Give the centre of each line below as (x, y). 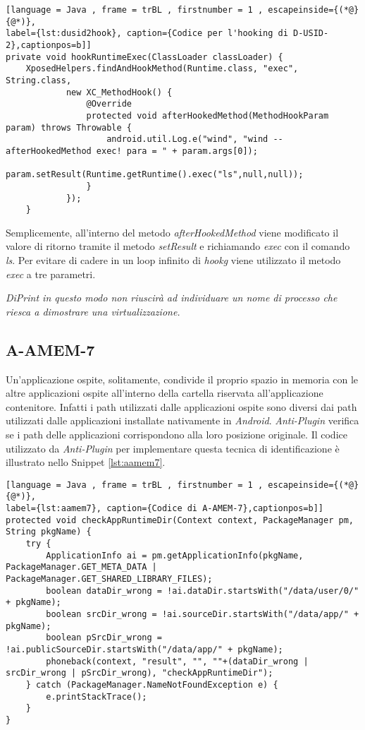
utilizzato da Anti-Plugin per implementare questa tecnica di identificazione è (173, 448)
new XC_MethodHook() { (119, 92)
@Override (109, 104)
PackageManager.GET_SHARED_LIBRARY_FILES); (109, 579)
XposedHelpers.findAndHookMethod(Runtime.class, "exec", (162, 69)
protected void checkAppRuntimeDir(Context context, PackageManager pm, (180, 520)
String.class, (39, 80)
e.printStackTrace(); (97, 696)
